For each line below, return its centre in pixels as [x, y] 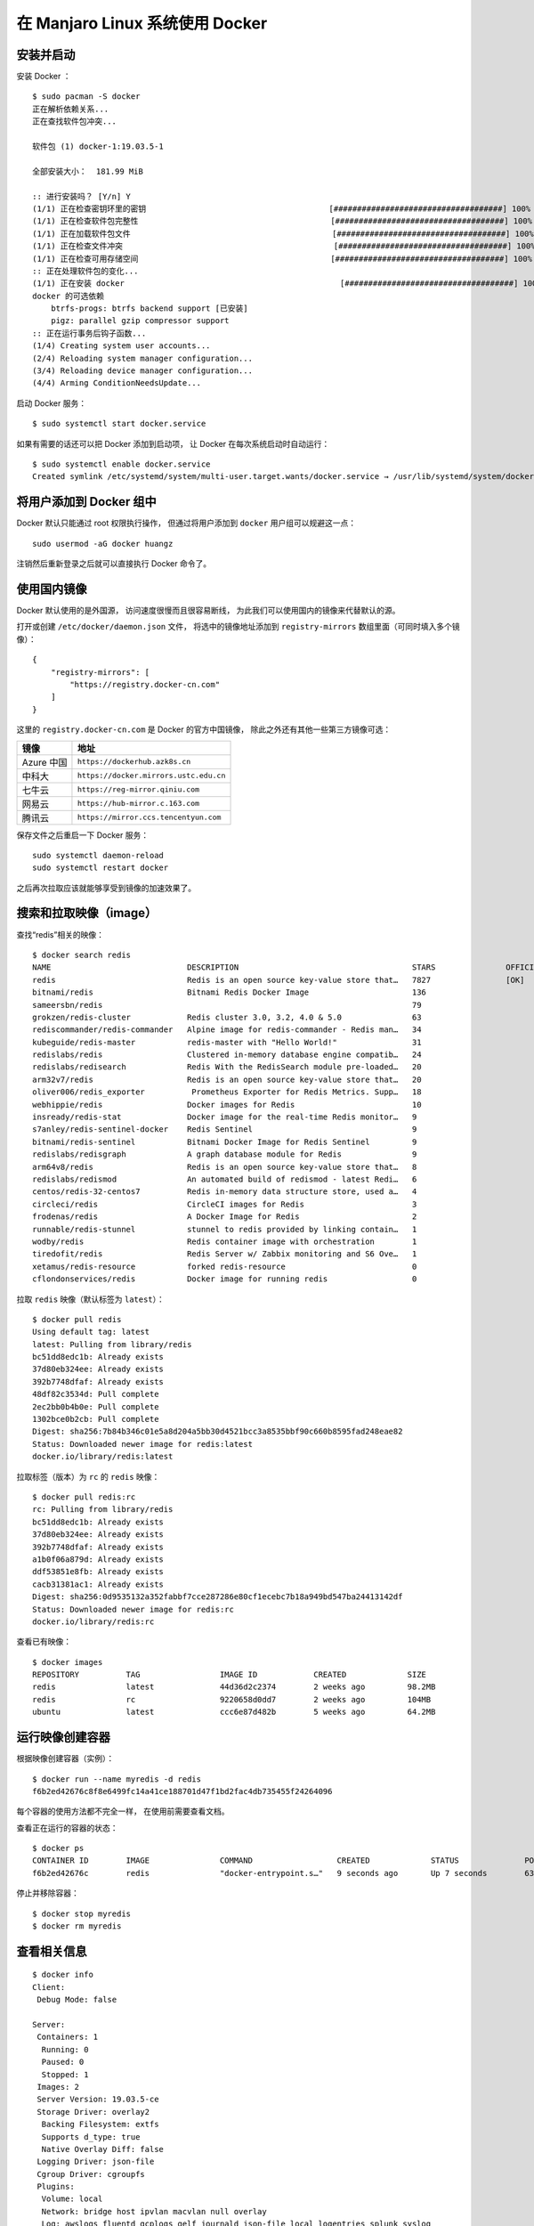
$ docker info [63, 1975]
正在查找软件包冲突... [75, 122]
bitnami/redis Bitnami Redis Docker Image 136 [230, 992]
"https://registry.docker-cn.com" [145, 684]
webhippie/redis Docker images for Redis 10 [227, 1105]
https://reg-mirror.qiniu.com [138, 789]
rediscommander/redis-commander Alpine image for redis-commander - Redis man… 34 [227, 1030]
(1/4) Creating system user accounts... [121, 346]
